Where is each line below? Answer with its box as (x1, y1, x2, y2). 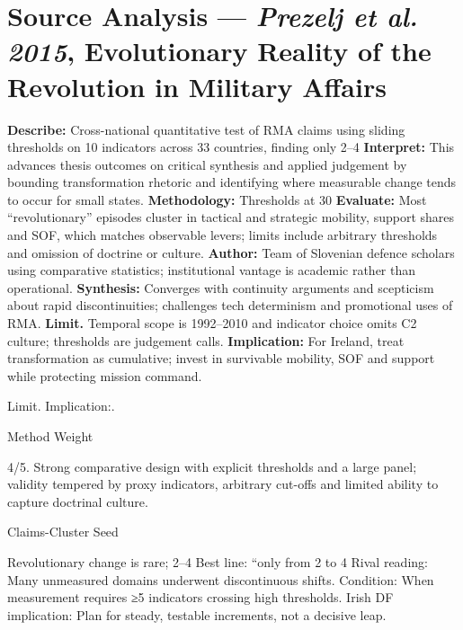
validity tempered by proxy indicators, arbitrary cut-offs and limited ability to (7, 475, 439, 493)
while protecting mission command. (7, 366, 202, 385)
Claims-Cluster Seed (7, 522, 119, 541)
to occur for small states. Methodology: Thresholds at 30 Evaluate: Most (7, 190, 427, 209)
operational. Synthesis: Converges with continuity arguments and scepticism (7, 278, 434, 297)
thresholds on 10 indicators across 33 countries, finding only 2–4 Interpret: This (7, 138, 455, 156)
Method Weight (7, 427, 93, 445)
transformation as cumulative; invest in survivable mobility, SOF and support (7, 349, 435, 368)
